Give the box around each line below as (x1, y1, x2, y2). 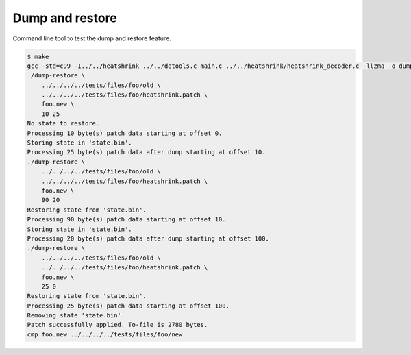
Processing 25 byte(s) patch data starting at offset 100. (27, 302, 229, 310)
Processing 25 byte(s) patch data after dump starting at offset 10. (27, 148, 266, 156)
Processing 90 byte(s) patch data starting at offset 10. (27, 216, 226, 223)
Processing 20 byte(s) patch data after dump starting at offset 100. (27, 234, 270, 243)
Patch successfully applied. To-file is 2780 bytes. (27, 321, 208, 329)
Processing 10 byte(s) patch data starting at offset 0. (27, 129, 223, 137)
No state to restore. (27, 120, 100, 127)
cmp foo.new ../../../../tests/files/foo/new (27, 330, 183, 339)
